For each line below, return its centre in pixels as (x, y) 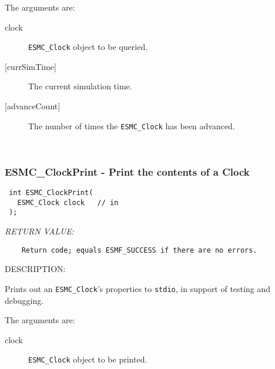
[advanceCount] (33, 106)
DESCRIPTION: (35, 269)
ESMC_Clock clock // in (68, 202)
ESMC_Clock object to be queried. (88, 47)
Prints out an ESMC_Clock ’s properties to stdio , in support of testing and (137, 288)
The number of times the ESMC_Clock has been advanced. (132, 125)
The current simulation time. (80, 86)
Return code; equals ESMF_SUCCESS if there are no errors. (139, 250)
